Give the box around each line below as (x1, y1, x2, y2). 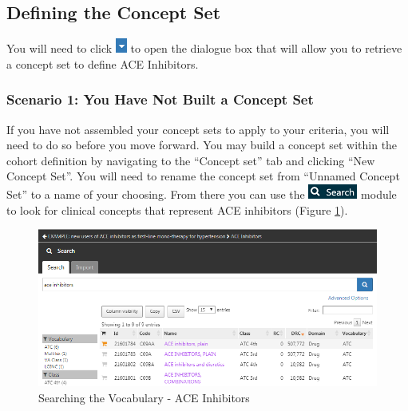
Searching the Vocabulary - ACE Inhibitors (38, 389, 250, 405)
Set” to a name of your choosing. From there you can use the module (6, 185, 397, 202)
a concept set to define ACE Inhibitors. (6, 55, 199, 72)
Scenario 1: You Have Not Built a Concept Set (6, 89, 314, 109)
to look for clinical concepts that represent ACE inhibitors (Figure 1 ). (6, 201, 348, 218)
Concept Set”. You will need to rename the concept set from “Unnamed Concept (6, 168, 400, 184)
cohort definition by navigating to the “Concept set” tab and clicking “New (6, 152, 375, 168)
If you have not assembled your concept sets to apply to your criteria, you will (6, 121, 390, 137)
